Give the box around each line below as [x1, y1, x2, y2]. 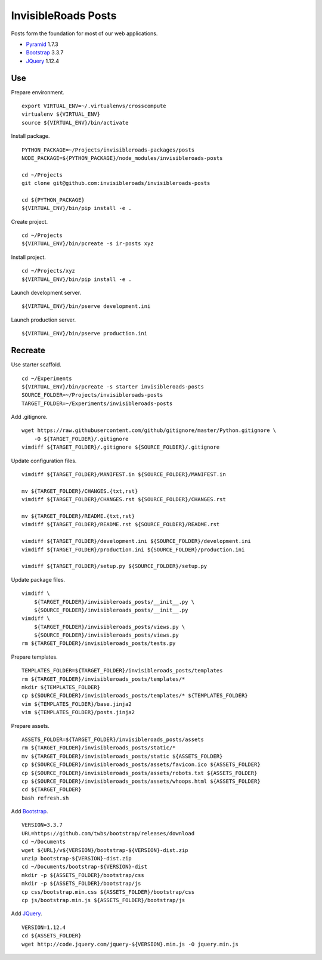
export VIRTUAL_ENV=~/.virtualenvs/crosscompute [21, 103, 166, 110]
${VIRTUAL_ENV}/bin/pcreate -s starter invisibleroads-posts [21, 383, 204, 390]
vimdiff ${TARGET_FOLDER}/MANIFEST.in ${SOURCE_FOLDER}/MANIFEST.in [21, 471, 226, 478]
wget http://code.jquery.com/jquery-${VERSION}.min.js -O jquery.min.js [21, 940, 239, 947]
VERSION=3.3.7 [21, 822, 63, 829]
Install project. [11, 254, 46, 261]
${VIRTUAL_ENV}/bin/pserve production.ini [21, 330, 148, 337]
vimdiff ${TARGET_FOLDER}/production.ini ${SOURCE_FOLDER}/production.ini [21, 546, 245, 553]
